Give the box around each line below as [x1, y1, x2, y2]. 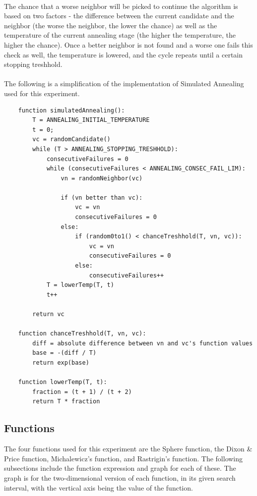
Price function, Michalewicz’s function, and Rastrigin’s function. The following [4, 453, 243, 463]
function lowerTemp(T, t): [18, 379, 107, 386]
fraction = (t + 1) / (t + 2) [32, 388, 132, 395]
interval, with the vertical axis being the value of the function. [4, 482, 193, 493]
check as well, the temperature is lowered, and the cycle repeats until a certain [4, 49, 243, 59]
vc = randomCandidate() [32, 136, 111, 143]
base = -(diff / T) [32, 349, 97, 357]
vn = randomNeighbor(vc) [61, 174, 143, 182]
